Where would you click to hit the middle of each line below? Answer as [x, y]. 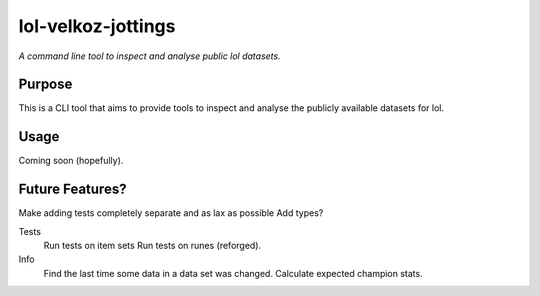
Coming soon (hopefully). [71, 161]
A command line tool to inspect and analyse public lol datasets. [149, 56]
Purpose [45, 84]
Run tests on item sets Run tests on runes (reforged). [152, 246]
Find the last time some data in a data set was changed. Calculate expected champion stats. [233, 273]
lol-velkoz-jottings [97, 26]
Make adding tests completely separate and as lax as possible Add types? [171, 213]
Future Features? [72, 189]
